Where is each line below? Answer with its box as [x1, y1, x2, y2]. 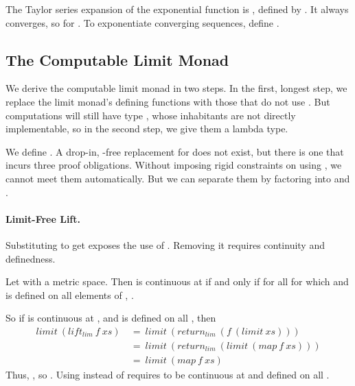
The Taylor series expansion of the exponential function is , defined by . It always [5, 2, 349, 16]
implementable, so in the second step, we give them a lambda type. [5, 121, 288, 136]
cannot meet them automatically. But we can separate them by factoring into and [5, 171, 350, 185]
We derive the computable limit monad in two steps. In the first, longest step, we [5, 81, 347, 95]
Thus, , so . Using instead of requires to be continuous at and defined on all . [5, 367, 330, 381]
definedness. [5, 251, 56, 265]
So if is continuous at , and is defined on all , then [5, 311, 216, 325]
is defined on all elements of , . [5, 287, 134, 302]
